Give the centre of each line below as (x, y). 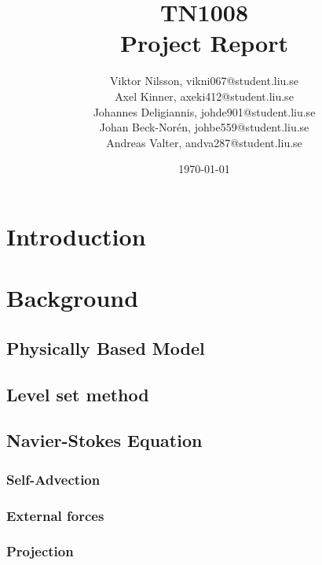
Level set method (78, 394)
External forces (55, 515)
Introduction (76, 236)
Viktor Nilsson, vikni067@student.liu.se (204, 81)
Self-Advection (53, 479)
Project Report (204, 43)
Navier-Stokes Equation (104, 440)
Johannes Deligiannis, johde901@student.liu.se (204, 111)
